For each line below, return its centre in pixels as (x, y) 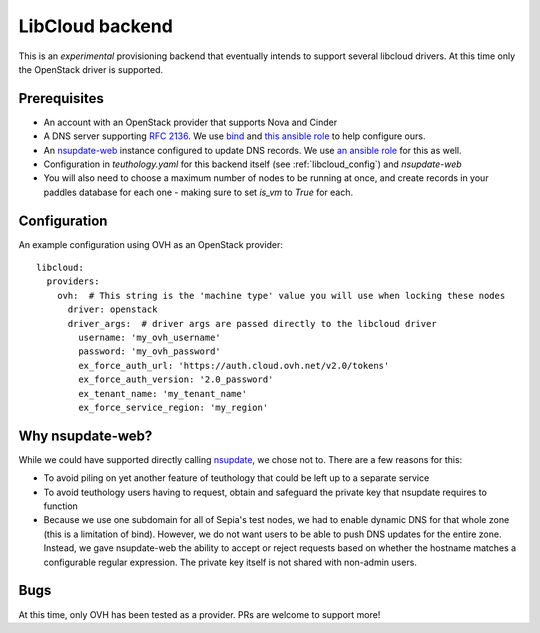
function (61, 506)
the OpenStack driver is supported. (91, 69)
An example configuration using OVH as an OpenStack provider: (151, 244)
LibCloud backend (96, 26)
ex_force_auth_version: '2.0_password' (176, 379)
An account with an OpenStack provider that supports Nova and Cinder (190, 122)
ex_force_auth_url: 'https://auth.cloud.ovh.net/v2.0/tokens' (234, 365)
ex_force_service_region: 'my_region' (173, 407)
